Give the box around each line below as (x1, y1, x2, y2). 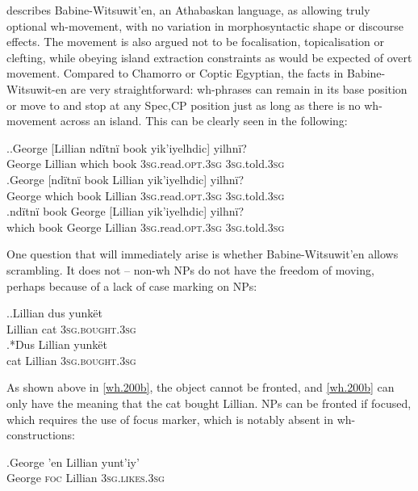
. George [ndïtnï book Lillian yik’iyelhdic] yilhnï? (6, 170, 245, 187)
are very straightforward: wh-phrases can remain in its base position (70, 80, 408, 97)
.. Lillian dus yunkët (6, 304, 102, 321)
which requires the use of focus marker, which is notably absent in (6, 410, 333, 427)
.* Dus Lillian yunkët (6, 336, 107, 353)
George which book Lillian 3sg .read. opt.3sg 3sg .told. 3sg (6, 187, 285, 204)
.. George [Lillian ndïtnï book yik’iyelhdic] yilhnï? (6, 139, 247, 156)
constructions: (6, 426, 75, 443)
